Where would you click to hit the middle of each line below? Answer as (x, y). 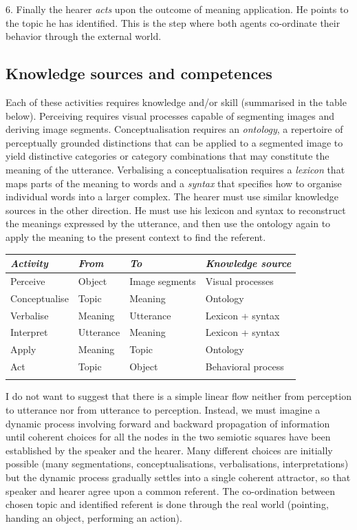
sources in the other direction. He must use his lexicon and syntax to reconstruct (176, 210)
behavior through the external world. (84, 36)
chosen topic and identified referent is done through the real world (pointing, (167, 504)
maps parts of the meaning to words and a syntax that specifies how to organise (174, 183)
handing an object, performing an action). (94, 517)
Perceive (28, 280)
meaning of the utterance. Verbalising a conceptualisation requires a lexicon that (175, 169)
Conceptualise (40, 298)
